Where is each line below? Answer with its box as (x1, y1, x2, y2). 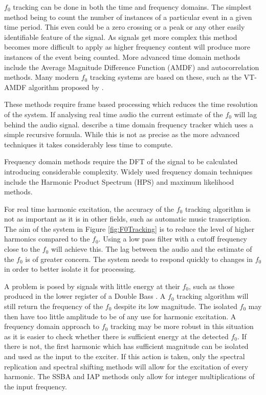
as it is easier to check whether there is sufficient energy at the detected (4, 331, 229, 341)
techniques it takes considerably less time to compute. (4, 139, 173, 149)
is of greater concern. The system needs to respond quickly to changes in (25, 253, 253, 264)
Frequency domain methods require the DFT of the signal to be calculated (4, 156, 238, 167)
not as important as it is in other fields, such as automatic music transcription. (4, 213, 251, 224)
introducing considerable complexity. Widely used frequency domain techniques (4, 166, 253, 177)
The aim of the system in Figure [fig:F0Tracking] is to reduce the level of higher (4, 223, 255, 234)
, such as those (189, 280, 235, 291)
